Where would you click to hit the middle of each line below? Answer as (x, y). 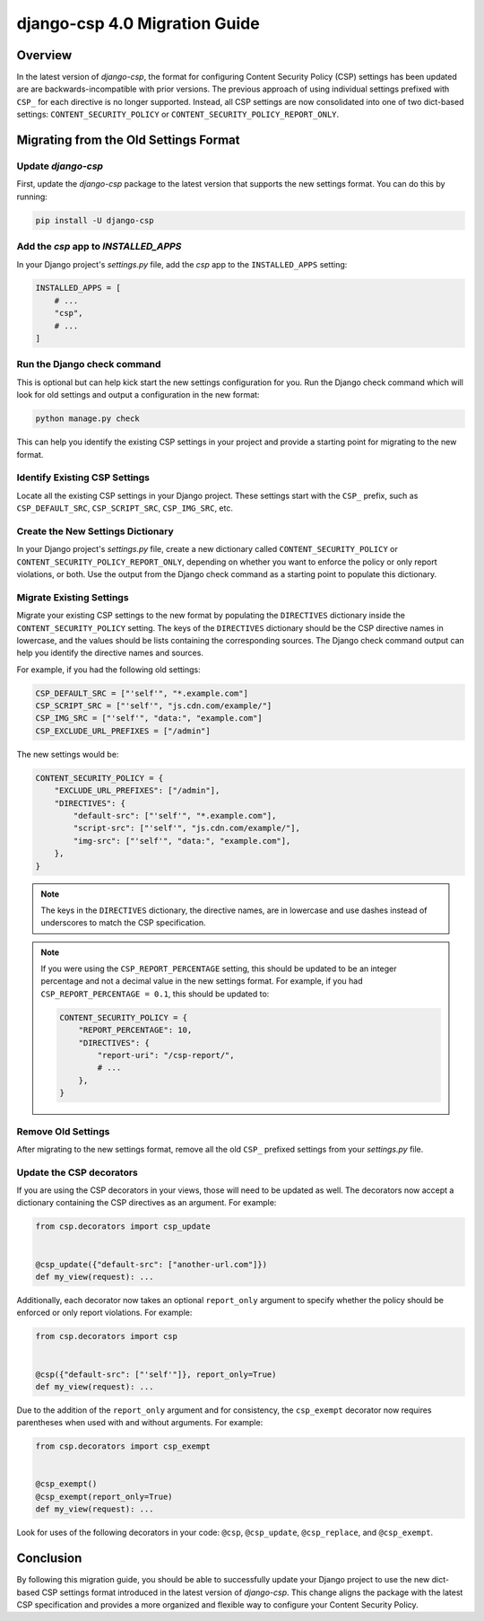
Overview (44, 55)
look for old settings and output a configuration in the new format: (138, 395)
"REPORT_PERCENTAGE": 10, (135, 1030)
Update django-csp (60, 166)
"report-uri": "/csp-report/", (166, 1056)
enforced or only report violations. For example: (104, 1313)
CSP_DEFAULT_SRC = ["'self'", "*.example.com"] (142, 693)
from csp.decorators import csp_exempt (123, 1446)
